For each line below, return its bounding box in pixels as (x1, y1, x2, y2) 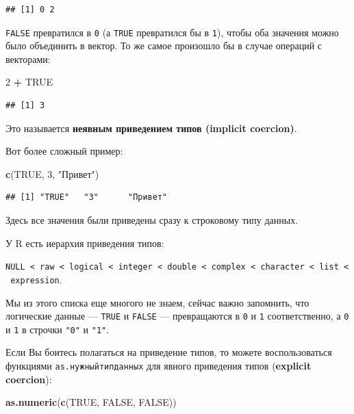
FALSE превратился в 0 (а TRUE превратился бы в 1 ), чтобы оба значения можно (5, 25, 339, 39)
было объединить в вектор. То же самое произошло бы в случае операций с (5, 38, 323, 53)
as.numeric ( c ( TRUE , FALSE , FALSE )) (5, 395, 177, 409)
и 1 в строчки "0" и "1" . (5, 322, 110, 336)
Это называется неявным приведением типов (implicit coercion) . (5, 120, 297, 135)
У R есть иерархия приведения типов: (5, 235, 164, 250)
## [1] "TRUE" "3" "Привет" (5, 192, 168, 203)
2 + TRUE (5, 75, 53, 89)
